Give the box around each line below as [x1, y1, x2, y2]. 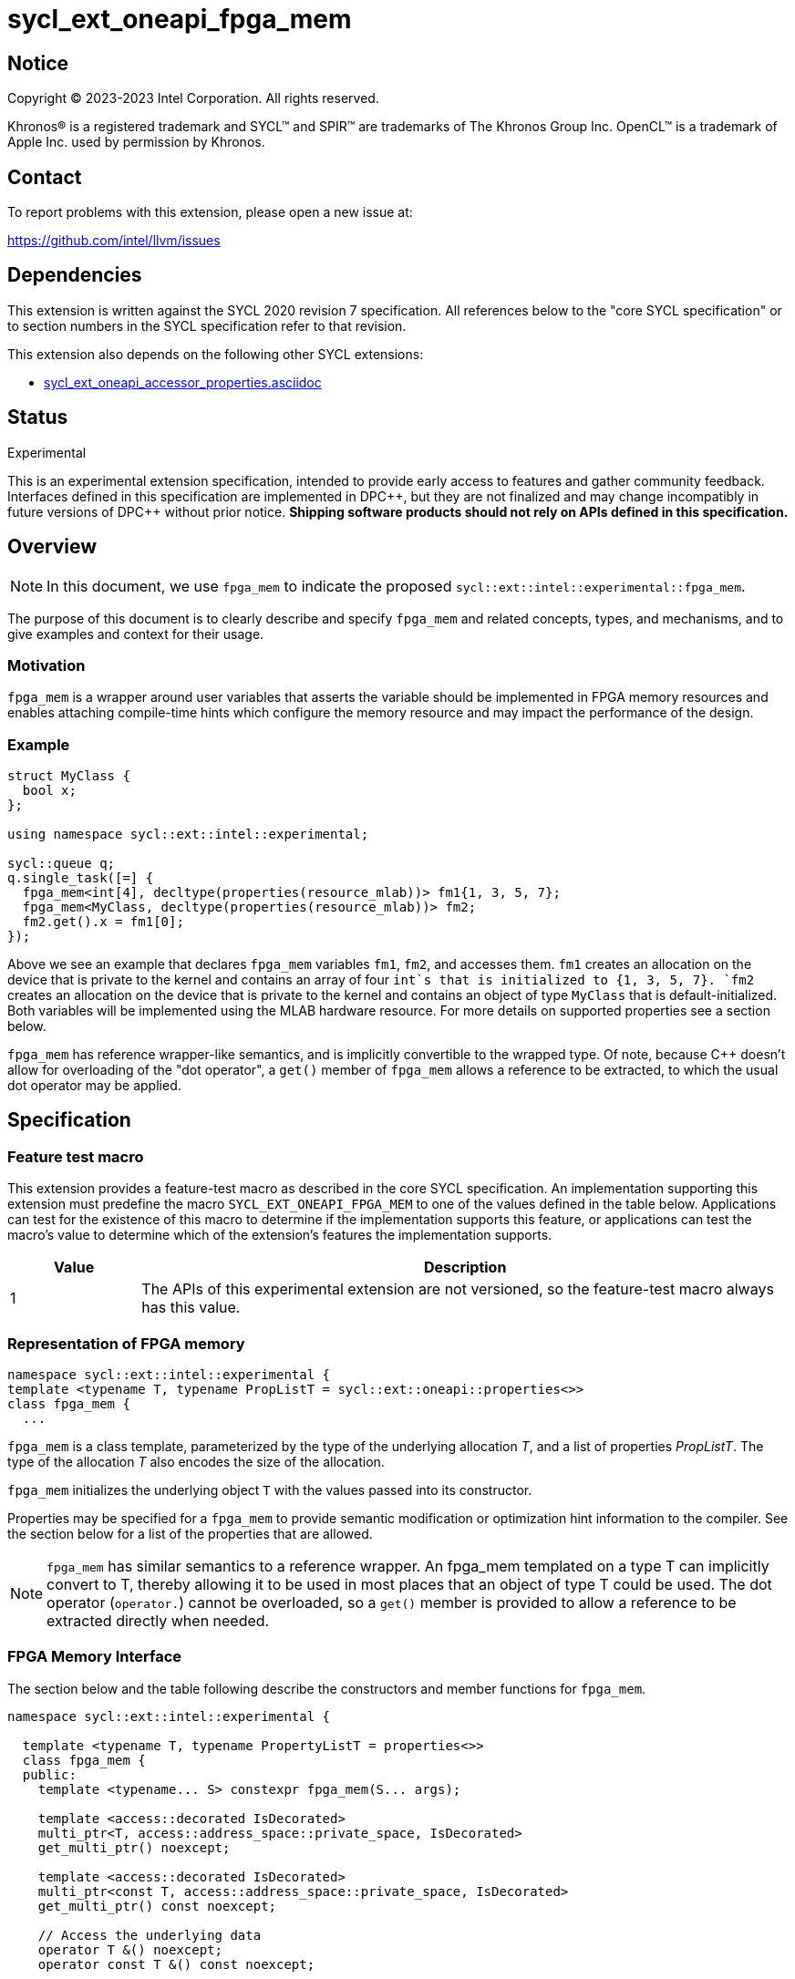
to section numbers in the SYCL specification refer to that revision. [7, 317, 407, 334]
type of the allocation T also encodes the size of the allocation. [7, 1454, 385, 1470]
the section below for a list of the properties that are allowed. [7, 1526, 373, 1542]
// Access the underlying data [37, 1927, 262, 1943]
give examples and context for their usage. [7, 625, 264, 642]
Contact [7, 165, 82, 189]
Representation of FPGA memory [7, 1334, 245, 1353]
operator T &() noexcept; [37, 1942, 223, 1957]
